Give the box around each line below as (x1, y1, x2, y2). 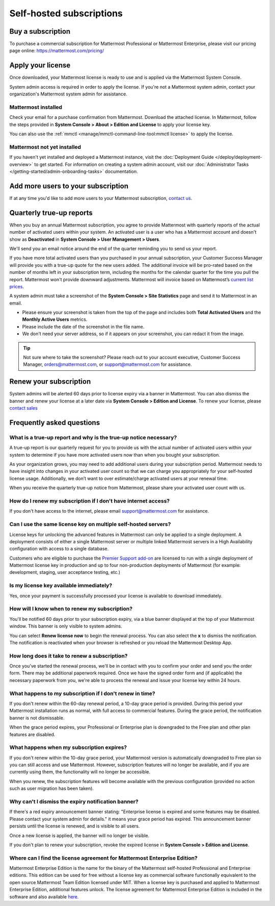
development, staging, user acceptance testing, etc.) (9, 569, 121, 575)
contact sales (9, 405, 38, 411)
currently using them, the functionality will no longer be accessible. (9, 769, 151, 775)
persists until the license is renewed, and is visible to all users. (9, 823, 140, 829)
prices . (9, 283, 24, 289)
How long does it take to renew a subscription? (9, 652, 128, 659)
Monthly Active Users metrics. (22, 316, 88, 322)
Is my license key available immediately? (9, 582, 113, 589)
